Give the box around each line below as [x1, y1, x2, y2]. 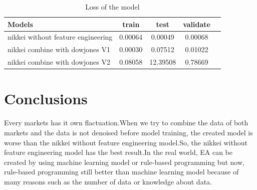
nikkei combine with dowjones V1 [8, 44, 111, 55]
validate [183, 19, 210, 29]
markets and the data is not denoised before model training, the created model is [4, 127, 253, 137]
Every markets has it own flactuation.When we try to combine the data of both [4, 117, 248, 128]
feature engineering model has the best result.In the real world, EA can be [4, 147, 233, 157]
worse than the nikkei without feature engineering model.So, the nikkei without [4, 137, 247, 147]
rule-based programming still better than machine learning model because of [4, 166, 239, 177]
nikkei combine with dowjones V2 [8, 57, 111, 67]
